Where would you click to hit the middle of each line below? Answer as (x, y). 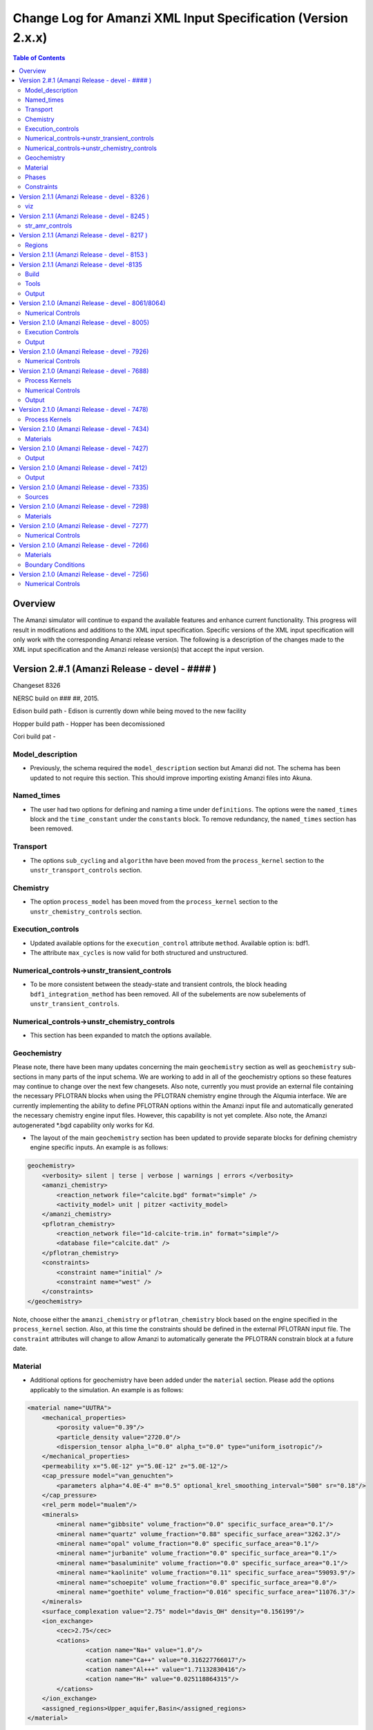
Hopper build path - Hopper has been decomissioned (89, 724)
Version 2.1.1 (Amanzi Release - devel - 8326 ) (84, 197)
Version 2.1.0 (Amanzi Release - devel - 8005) (84, 322)
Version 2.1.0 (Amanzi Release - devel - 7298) (84, 507)
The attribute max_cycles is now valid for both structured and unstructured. (139, 953)
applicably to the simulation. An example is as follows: (107, 1390)
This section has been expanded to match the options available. (121, 1035)
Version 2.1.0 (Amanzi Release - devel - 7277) (84, 526)
